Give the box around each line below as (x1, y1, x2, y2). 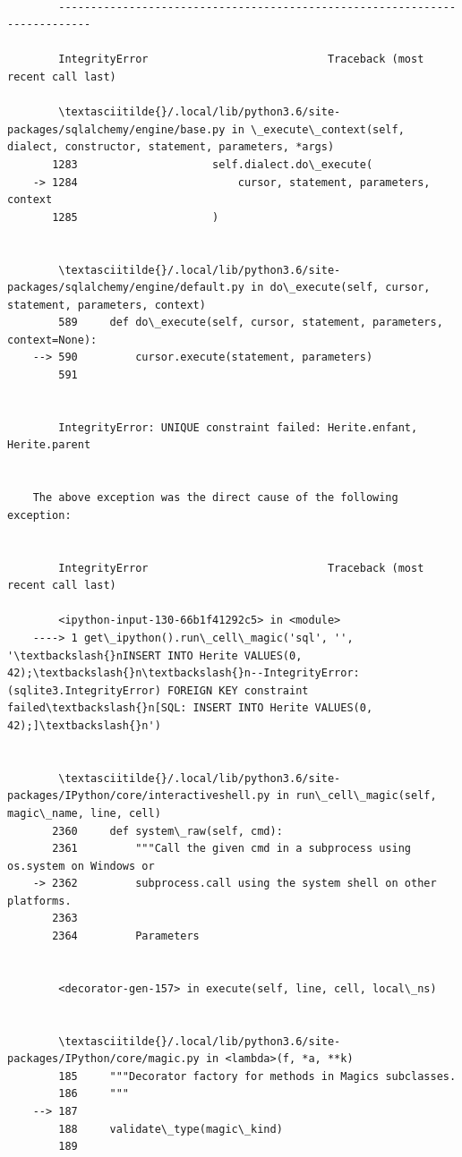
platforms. (7, 894, 72, 907)
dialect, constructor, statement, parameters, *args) (7, 140, 335, 154)
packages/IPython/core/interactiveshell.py (7, 789, 270, 803)
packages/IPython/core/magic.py (7, 1052, 200, 1066)
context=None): (7, 333, 98, 346)
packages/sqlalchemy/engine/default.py (7, 281, 244, 294)
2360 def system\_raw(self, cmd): (52, 824, 283, 838)
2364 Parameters (52, 930, 200, 943)
